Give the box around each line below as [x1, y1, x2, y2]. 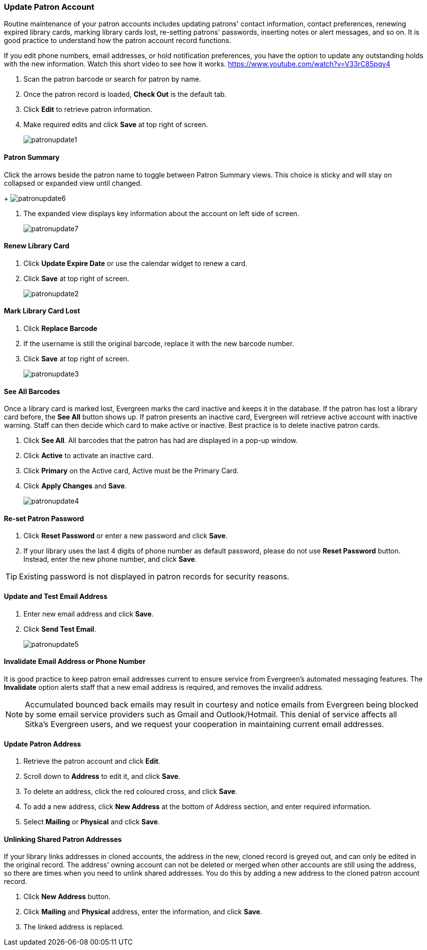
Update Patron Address [4, 739, 81, 748]
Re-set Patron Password [4, 514, 84, 523]
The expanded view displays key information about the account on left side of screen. [23, 209, 300, 218]
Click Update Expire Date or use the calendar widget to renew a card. [23, 259, 247, 267]
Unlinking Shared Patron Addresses [4, 835, 122, 843]
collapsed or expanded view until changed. [4, 178, 142, 187]
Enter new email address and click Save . [23, 609, 154, 618]
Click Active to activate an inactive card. [23, 451, 154, 460]
